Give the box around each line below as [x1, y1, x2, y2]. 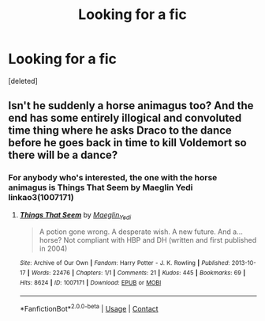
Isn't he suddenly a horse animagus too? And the [8, 99, 254, 112]
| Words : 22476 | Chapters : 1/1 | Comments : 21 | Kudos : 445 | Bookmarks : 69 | [27, 269, 246, 278]
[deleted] [8, 76, 38, 85]
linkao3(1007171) [8, 192, 74, 203]
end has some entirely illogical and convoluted [8, 111, 242, 125]
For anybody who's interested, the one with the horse [8, 172, 218, 183]
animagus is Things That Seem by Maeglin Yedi [8, 182, 193, 193]
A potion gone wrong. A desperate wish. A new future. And [39, 227, 231, 236]
